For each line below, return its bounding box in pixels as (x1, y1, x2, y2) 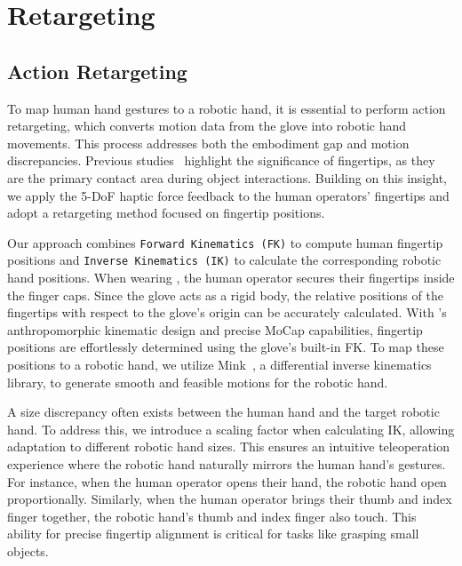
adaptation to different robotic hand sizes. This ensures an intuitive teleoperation (7, 437, 450, 456)
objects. (7, 541, 49, 560)
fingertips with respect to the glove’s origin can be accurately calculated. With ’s (7, 303, 447, 322)
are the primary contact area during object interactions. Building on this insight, (7, 168, 447, 187)
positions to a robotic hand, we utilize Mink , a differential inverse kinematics (7, 355, 432, 374)
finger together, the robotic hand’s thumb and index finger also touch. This (7, 506, 417, 525)
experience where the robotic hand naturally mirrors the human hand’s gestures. (7, 454, 446, 473)
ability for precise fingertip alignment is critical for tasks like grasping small (7, 524, 419, 543)
